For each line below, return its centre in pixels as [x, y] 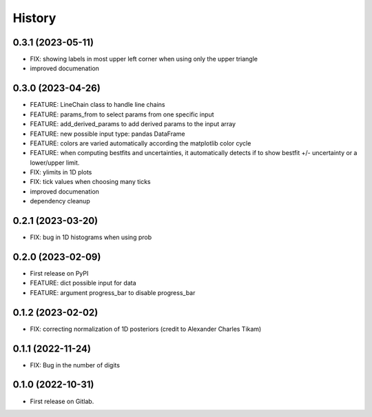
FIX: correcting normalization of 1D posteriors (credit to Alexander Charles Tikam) [146, 329]
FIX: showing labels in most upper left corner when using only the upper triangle [144, 59]
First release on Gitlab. [62, 401]
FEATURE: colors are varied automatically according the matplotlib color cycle [141, 143]
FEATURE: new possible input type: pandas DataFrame [107, 134]
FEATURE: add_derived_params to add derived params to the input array [133, 124]
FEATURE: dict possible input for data [83, 283]
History [34, 18]
